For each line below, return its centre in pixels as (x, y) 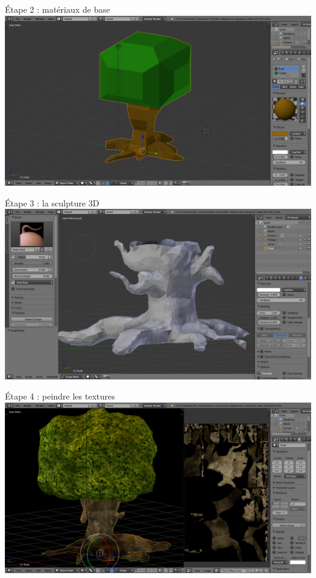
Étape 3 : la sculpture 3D (52, 202)
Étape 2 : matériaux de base (57, 9)
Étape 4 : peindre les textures (60, 396)
